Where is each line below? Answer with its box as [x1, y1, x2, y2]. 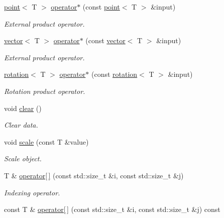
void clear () [4, 102, 42, 113]
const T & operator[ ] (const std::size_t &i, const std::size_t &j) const [4, 204, 220, 214]
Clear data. [4, 120, 38, 130]
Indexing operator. [4, 187, 60, 197]
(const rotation [91, 69, 138, 79]
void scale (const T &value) [4, 136, 89, 147]
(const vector [85, 35, 126, 46]
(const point [82, 2, 120, 12]
